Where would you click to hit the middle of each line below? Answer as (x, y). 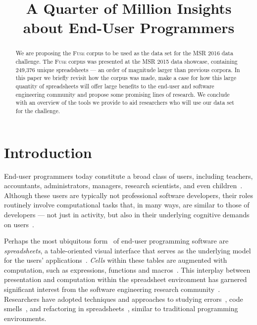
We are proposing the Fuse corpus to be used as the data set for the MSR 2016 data (124, 53)
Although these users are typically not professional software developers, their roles (128, 195)
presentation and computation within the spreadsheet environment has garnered (126, 279)
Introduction (48, 152)
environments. (25, 318)
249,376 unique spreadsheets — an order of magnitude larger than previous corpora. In (128, 69)
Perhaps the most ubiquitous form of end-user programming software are (116, 241)
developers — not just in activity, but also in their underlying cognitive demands (127, 214)
